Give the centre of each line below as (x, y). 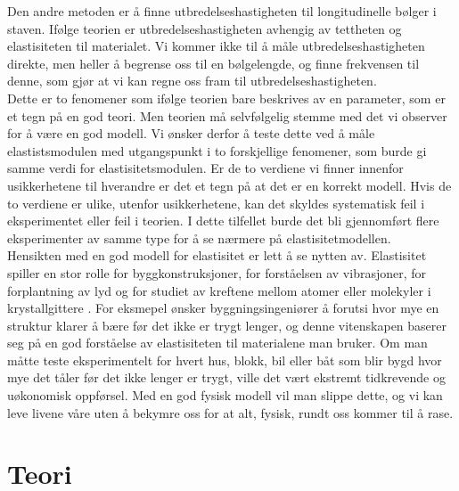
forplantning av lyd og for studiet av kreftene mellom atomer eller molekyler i (219, 290)
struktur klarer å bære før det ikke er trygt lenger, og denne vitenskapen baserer (227, 325)
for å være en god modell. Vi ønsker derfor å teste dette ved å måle (191, 133)
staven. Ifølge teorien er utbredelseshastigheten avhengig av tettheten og (205, 28)
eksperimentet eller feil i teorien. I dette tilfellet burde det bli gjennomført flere (223, 221)
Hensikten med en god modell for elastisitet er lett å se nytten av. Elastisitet (217, 255)
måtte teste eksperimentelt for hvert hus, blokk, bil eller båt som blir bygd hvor (225, 360)
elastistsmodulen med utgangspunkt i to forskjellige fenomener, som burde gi (217, 150)
